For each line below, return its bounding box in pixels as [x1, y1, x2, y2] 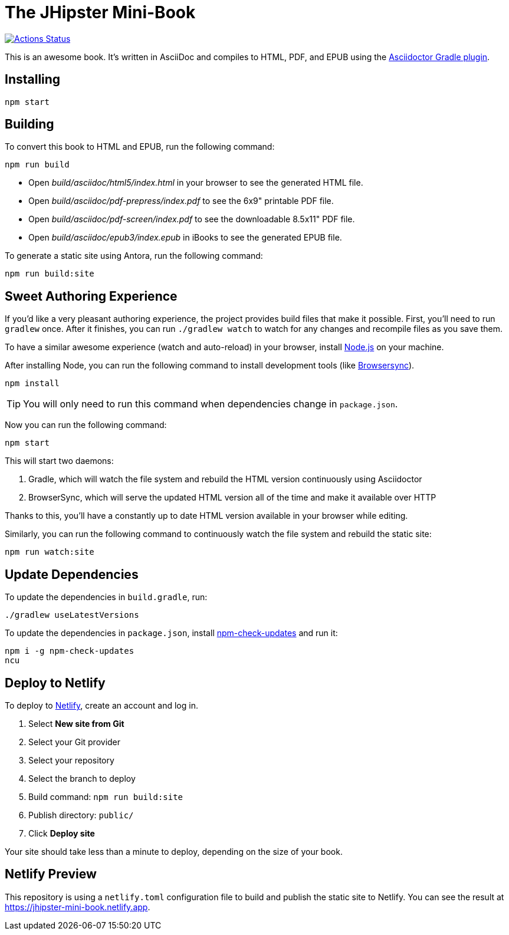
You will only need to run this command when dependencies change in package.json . [23, 398, 398, 410]
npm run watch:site [5, 547, 94, 557]
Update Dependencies [5, 567, 139, 582]
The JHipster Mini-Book [5, 2, 196, 22]
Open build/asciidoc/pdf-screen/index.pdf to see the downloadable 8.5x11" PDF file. [28, 214, 355, 225]
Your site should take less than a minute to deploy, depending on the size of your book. [5, 846, 343, 857]
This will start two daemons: [5, 456, 114, 466]
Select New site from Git [28, 718, 124, 729]
